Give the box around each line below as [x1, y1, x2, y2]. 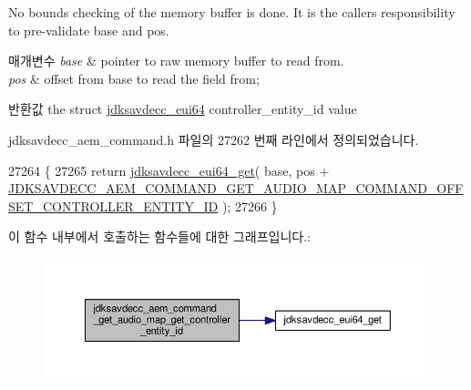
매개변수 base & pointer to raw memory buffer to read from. [8, 51, 344, 70]
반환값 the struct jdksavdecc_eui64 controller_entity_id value [8, 99, 357, 118]
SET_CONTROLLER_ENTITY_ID [8, 196, 219, 215]
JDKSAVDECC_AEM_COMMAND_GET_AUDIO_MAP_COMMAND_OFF [8, 179, 464, 198]
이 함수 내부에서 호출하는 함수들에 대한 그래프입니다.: [8, 227, 311, 246]
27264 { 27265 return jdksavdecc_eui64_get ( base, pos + [8, 160, 330, 180]
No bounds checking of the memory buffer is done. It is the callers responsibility [8, 3, 456, 21]
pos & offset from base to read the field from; [8, 68, 260, 87]
